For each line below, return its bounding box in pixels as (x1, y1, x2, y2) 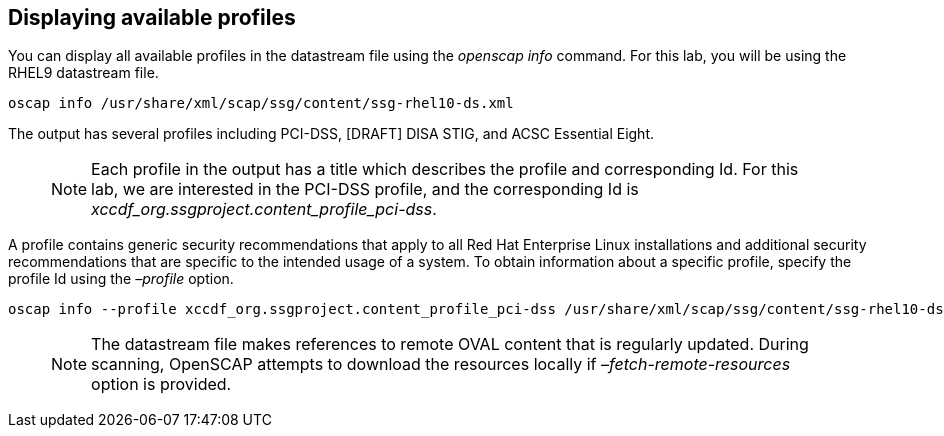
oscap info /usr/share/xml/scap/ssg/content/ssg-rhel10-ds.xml (8, 95, 514, 112)
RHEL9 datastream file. (8, 64, 159, 82)
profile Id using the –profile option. (8, 270, 234, 288)
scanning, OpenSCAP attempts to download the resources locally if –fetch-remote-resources (91, 354, 791, 375)
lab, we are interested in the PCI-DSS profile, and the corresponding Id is (91, 179, 639, 200)
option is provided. (91, 374, 232, 395)
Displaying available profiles (8, 5, 296, 30)
